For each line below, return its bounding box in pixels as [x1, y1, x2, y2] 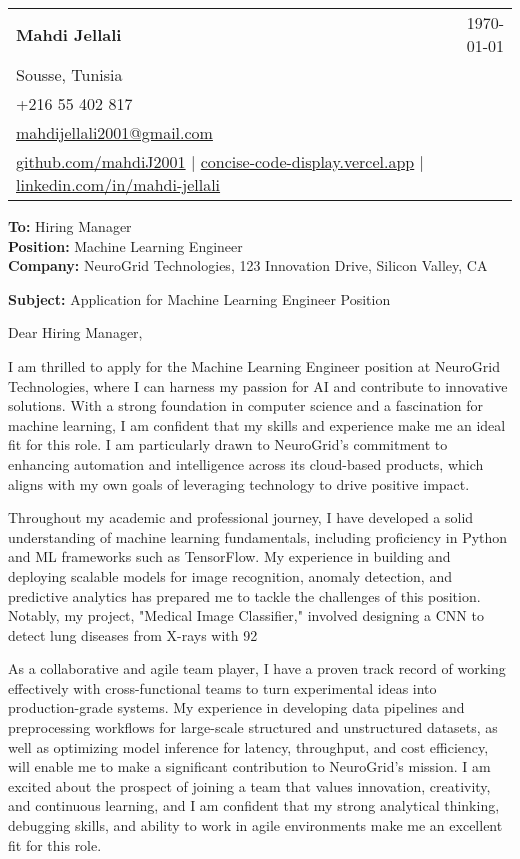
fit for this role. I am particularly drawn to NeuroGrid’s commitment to [8, 434, 448, 455]
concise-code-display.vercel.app [200, 150, 415, 173]
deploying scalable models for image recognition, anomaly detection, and [8, 565, 452, 586]
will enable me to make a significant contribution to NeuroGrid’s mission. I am [8, 756, 491, 777]
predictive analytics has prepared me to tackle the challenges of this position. [8, 585, 481, 606]
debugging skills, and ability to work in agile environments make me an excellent [8, 815, 503, 836]
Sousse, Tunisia [16, 63, 123, 86]
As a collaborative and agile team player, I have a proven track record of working [8, 658, 506, 679]
